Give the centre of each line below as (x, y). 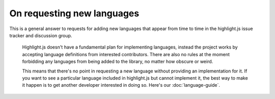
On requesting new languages (74, 13)
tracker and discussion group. (41, 35)
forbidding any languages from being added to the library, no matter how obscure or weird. (118, 62)
